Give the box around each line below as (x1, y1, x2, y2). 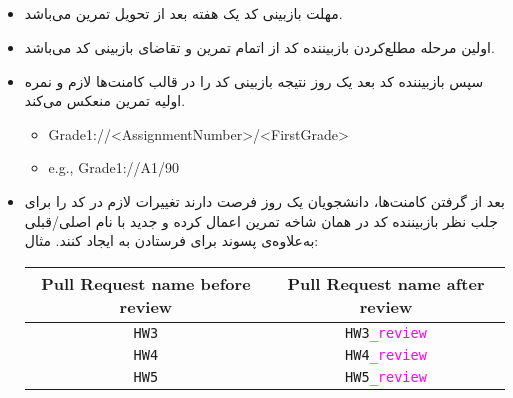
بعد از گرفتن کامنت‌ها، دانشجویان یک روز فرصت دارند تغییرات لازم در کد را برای (24, 190, 505, 211)
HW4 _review (345, 346, 427, 363)
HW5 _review (345, 368, 427, 385)
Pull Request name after (287, 271, 485, 295)
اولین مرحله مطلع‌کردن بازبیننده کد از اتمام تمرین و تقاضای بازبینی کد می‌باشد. (24, 36, 495, 57)
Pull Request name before (41, 271, 251, 295)
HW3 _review (345, 324, 427, 341)
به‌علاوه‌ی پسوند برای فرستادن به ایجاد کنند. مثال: (24, 230, 319, 251)
